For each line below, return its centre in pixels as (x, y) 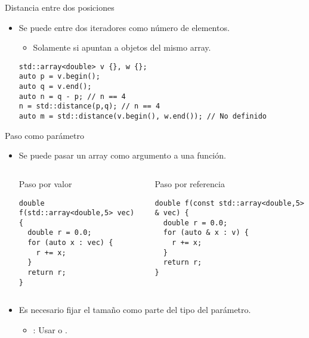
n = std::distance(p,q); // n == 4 (89, 106)
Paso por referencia (190, 183)
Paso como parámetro (44, 135)
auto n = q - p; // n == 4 (72, 96)
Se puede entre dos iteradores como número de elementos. (124, 27)
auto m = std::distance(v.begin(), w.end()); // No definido (143, 117)
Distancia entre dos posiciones (60, 7)
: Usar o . (50, 330)
